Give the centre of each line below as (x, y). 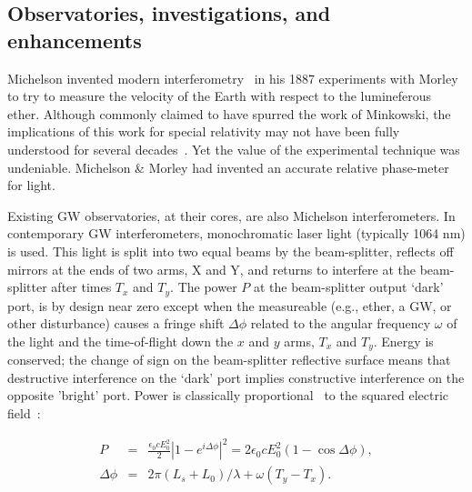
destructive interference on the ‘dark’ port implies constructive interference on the (236, 377)
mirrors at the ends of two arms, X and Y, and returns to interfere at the (211, 269)
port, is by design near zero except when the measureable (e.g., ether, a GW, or (230, 305)
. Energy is (403, 341)
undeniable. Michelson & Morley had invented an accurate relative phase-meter (228, 167)
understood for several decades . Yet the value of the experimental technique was (234, 149)
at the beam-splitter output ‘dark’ (348, 287)
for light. (31, 185)
